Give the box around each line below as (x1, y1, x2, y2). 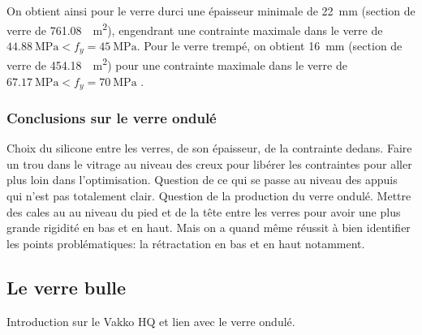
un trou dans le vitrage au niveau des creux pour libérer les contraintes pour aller (6, 155, 412, 172)
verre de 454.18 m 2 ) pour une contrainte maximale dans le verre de (6, 54, 347, 73)
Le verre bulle (6, 274, 127, 299)
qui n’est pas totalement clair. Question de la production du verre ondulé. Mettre (6, 187, 411, 204)
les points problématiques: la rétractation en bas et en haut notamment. (6, 234, 365, 251)
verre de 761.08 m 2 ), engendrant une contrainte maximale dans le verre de (6, 19, 383, 38)
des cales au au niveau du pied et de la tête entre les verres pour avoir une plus (6, 203, 401, 220)
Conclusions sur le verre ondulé (6, 107, 217, 127)
